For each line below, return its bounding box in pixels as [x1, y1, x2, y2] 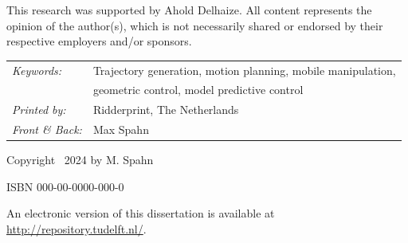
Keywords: [12, 61, 62, 78]
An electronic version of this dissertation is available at [6, 205, 275, 221]
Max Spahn [92, 121, 149, 138]
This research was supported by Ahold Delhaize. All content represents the [6, 2, 372, 18]
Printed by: [12, 101, 66, 118]
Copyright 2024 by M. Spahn [6, 151, 154, 168]
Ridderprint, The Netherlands [92, 101, 239, 118]
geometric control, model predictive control [92, 81, 304, 98]
